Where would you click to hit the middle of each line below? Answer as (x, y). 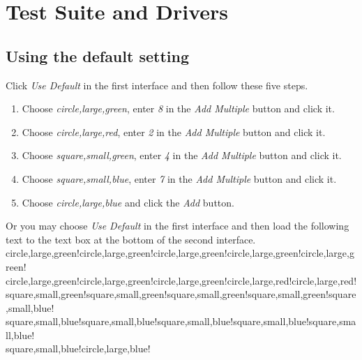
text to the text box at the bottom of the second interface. (131, 239)
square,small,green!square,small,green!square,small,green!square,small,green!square (181, 294)
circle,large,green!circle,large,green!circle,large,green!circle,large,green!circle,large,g (180, 253)
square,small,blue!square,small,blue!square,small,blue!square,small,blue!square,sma (181, 321)
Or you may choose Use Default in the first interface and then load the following (178, 226)
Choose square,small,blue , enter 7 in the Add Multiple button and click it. (179, 178)
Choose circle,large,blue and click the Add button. (128, 202)
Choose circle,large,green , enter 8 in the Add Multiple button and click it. (178, 108)
